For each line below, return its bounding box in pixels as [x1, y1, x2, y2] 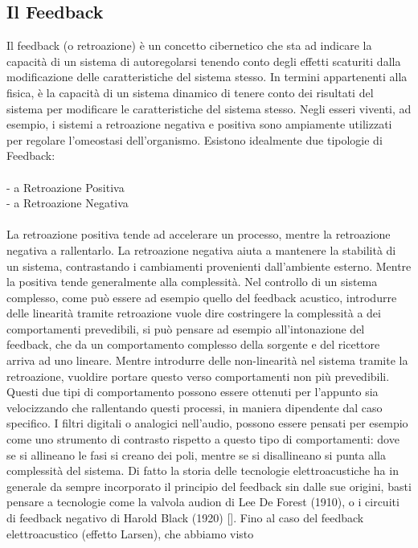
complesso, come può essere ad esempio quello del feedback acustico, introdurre [6, 288, 397, 305]
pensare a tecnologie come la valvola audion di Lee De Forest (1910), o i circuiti [6, 493, 400, 510]
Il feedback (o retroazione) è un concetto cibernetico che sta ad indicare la [6, 37, 372, 54]
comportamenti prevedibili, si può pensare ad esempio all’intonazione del [6, 320, 365, 337]
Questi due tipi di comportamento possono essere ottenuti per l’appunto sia [6, 383, 379, 400]
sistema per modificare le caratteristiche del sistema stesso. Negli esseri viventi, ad [6, 100, 412, 117]
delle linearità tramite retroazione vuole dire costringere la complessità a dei [6, 305, 381, 321]
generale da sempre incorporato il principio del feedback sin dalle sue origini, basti [6, 477, 412, 494]
